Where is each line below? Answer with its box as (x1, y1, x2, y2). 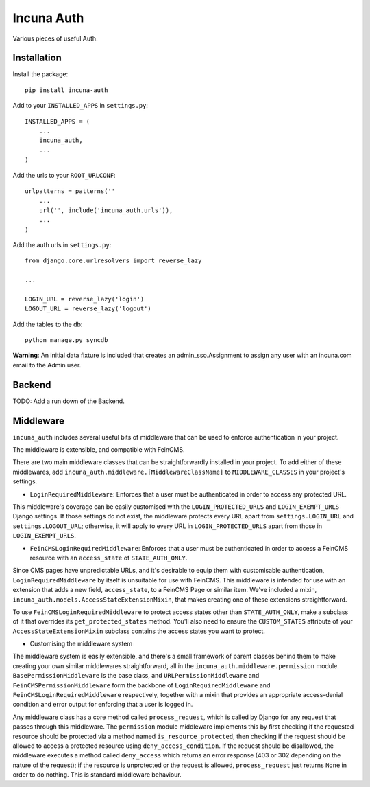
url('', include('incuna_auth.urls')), (38, 206, 173, 214)
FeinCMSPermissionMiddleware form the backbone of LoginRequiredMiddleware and (12, 681, 271, 689)
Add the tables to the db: (12, 320, 83, 328)
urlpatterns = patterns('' (25, 187, 116, 195)
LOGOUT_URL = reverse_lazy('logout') (25, 305, 152, 312)
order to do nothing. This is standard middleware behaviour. (12, 771, 182, 779)
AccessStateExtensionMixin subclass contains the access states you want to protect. (12, 627, 265, 635)
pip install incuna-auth (25, 86, 108, 94)
